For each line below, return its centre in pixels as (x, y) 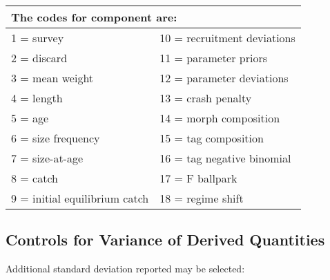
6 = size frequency (56, 138)
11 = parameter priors (214, 58)
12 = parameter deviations (224, 78)
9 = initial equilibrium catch (80, 198)
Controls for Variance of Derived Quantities (165, 240)
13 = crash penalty (206, 98)
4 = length (37, 98)
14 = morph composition (220, 118)
